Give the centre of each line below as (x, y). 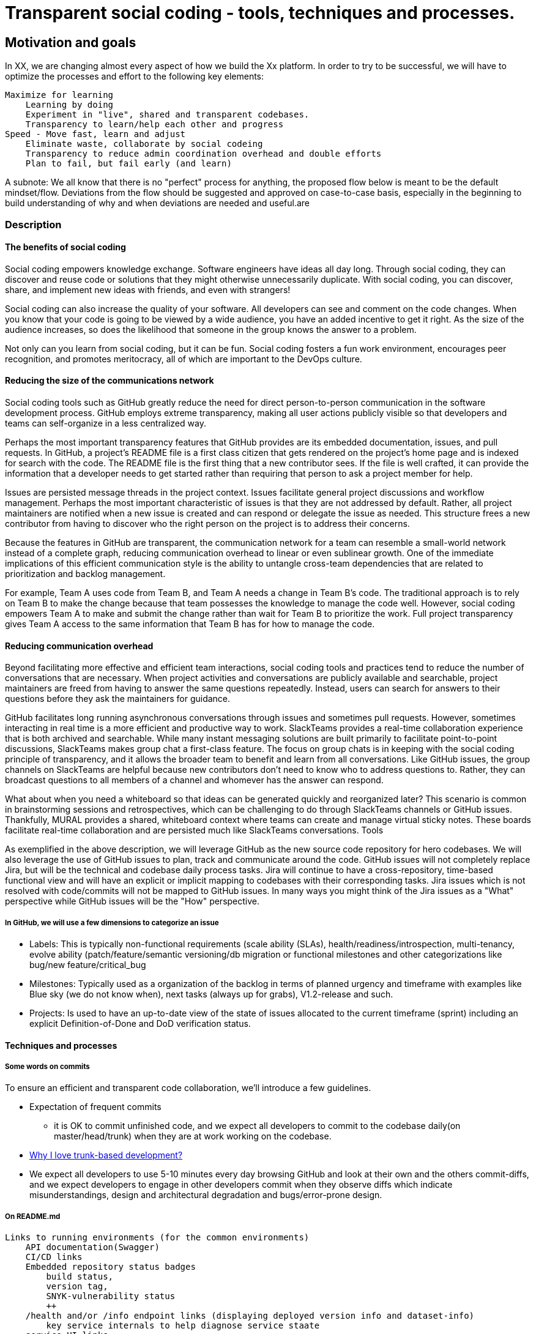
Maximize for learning (59, 95)
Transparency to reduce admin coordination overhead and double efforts (203, 154)
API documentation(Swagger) (92, 1247)
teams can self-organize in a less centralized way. (106, 423)
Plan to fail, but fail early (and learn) (128, 164)
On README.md (33, 1216)
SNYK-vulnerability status (111, 1296)
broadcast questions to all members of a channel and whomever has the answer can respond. (194, 780)
